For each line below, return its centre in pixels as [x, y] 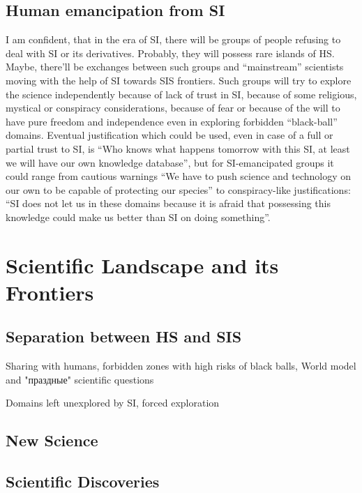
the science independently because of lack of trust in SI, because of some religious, [181, 94]
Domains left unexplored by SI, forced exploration [113, 403]
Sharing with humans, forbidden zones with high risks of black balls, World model [181, 366]
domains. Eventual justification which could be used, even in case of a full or [169, 135]
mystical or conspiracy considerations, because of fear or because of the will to [173, 108]
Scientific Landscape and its [142, 265]
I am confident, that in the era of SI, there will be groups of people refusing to [173, 39]
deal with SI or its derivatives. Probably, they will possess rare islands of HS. [170, 53]
